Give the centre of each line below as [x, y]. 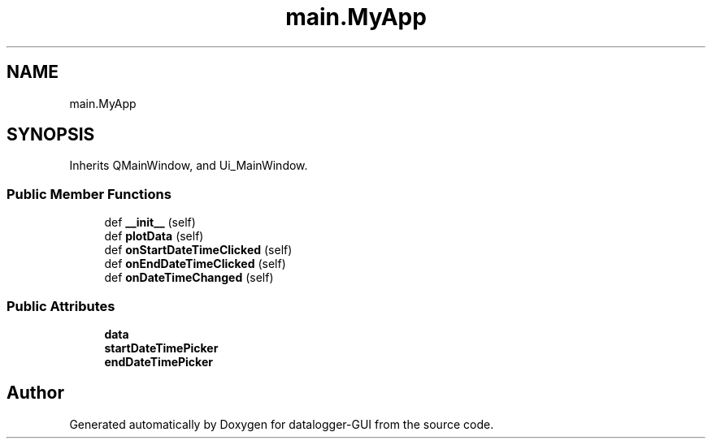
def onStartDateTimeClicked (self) [198, 250]
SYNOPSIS [51, 135]
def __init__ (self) [150, 222]
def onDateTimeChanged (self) [189, 278]
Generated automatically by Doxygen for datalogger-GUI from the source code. [282, 424]
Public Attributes [61, 306]
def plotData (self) [154, 236]
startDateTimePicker [161, 348]
